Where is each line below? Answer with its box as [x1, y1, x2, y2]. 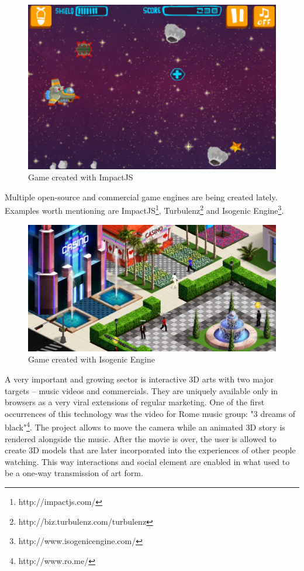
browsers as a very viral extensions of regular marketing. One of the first [5, 396, 265, 408]
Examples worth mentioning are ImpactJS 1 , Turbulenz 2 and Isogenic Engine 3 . [5, 203, 284, 217]
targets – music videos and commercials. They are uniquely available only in [5, 384, 278, 396]
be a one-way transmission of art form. [5, 467, 143, 479]
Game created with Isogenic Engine [28, 353, 155, 365]
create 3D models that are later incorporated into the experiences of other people [5, 444, 296, 456]
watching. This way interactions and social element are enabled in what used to [5, 455, 290, 467]
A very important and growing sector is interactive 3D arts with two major [5, 372, 274, 385]
